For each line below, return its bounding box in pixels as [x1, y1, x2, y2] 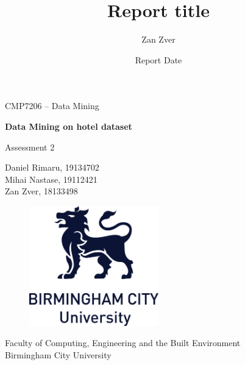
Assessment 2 [5, 140, 55, 153]
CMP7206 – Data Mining [5, 99, 99, 112]
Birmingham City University [5, 348, 112, 361]
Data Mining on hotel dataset [5, 119, 132, 132]
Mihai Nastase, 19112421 [5, 172, 98, 185]
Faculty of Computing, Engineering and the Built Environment [5, 336, 241, 349]
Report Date [135, 53, 182, 66]
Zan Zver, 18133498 [5, 185, 78, 197]
